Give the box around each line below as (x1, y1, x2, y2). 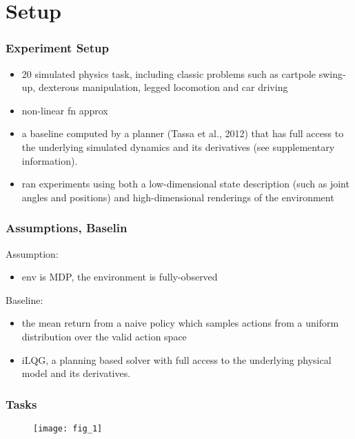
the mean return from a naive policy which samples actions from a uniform (21, 316, 339, 330)
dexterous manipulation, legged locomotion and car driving (38, 80, 288, 94)
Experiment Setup (6, 39, 109, 57)
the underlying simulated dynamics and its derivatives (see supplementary (21, 139, 335, 154)
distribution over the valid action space (21, 329, 187, 343)
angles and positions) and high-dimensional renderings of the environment (21, 190, 334, 204)
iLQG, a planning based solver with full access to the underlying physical (21, 352, 332, 367)
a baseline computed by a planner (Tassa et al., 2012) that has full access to (21, 126, 344, 141)
